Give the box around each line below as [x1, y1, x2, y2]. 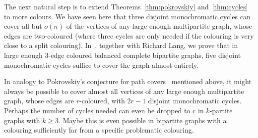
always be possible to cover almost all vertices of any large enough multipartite [4, 86, 244, 96]
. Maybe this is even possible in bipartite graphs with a [59, 115, 227, 125]
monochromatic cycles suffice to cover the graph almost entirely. [4, 59, 198, 70]
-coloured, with [79, 95, 125, 106]
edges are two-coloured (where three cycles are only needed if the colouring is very [4, 30, 254, 41]
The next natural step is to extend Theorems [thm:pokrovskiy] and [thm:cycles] [4, 1, 248, 11]
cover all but [4, 21, 42, 31]
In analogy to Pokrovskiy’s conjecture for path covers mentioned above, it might [4, 76, 252, 87]
